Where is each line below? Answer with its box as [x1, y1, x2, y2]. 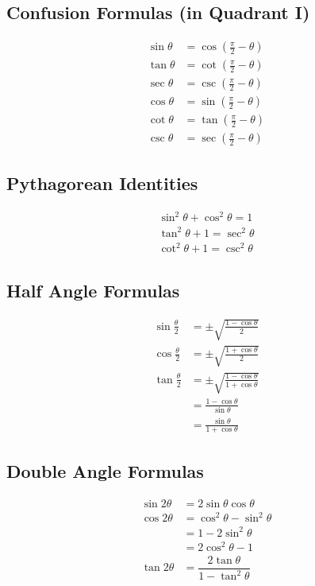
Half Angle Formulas [6, 277, 180, 302]
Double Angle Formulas [6, 458, 204, 483]
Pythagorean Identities [6, 170, 198, 195]
